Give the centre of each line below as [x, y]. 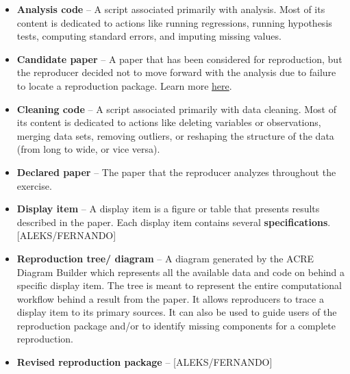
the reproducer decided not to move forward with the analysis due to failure [176, 72]
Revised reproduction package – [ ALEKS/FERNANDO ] [145, 362]
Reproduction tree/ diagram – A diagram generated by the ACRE [165, 258]
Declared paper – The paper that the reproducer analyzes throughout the [176, 172]
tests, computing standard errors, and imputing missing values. [149, 36]
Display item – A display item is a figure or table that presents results [168, 209]
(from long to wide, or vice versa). [88, 149]
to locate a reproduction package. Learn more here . [124, 85]
